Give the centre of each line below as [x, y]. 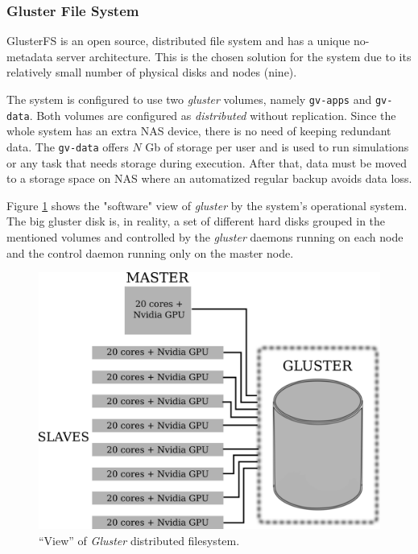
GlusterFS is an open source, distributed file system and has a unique [178, 41]
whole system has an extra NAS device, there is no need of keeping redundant [199, 131]
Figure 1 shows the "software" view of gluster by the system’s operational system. [207, 205]
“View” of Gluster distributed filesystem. [139, 540]
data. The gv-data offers [68, 146]
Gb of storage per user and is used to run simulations [277, 146]
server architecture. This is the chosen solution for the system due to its [234, 56]
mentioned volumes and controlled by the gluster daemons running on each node [205, 236]
